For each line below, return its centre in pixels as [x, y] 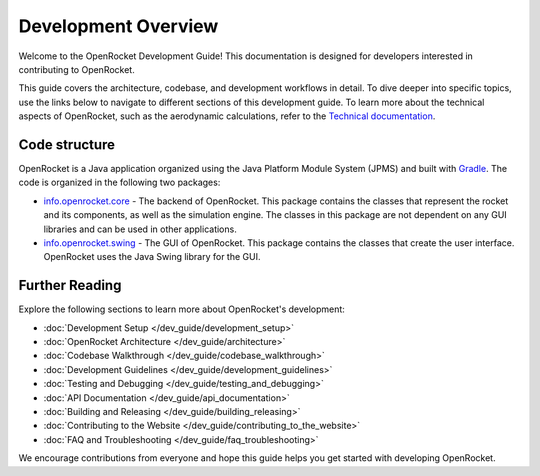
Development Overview [118, 26]
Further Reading [70, 285]
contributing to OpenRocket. [76, 69]
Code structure [66, 144]
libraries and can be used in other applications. [140, 229]
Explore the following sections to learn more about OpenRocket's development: [181, 309]
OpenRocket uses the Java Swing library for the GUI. [152, 257]
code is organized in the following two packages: [119, 182]
